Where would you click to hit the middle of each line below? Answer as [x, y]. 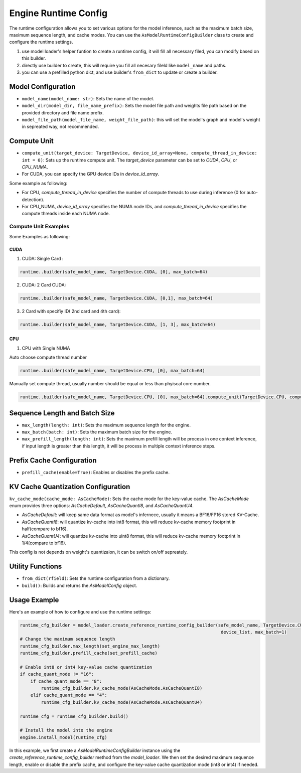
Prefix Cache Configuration [53, 460]
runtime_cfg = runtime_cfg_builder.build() [74, 716]
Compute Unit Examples [39, 227]
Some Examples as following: [40, 236]
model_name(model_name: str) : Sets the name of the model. [88, 98]
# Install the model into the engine [66, 730]
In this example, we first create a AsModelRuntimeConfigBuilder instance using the [95, 750]
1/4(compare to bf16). [44, 543]
